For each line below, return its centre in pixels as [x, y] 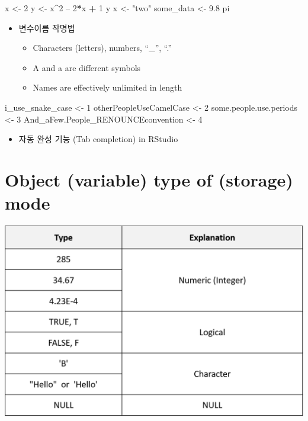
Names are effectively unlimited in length [108, 87]
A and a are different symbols [87, 67]
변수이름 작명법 [47, 28]
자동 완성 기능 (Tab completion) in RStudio [98, 139]
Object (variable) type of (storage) [149, 179]
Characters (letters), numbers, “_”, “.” [102, 48]
